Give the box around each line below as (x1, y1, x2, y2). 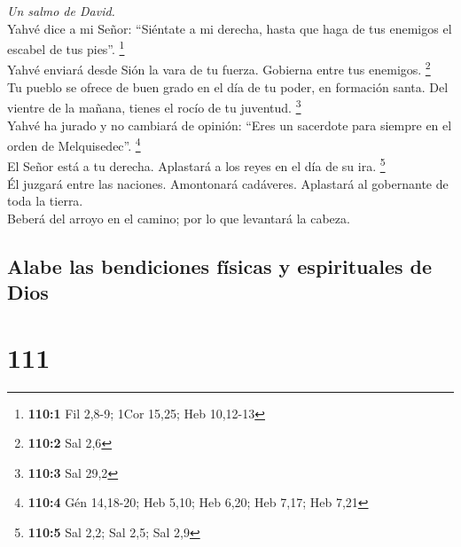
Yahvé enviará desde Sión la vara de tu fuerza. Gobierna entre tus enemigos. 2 (7, 58, 431, 79)
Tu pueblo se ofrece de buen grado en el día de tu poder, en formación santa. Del (7, 77, 449, 96)
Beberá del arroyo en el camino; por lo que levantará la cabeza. (7, 208, 350, 227)
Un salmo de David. (7, 2, 115, 20)
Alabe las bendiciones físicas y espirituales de (7, 252, 433, 279)
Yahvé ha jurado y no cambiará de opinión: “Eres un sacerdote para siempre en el (7, 115, 452, 134)
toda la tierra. (7, 191, 83, 210)
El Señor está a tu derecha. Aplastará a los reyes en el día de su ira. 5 (7, 154, 386, 176)
